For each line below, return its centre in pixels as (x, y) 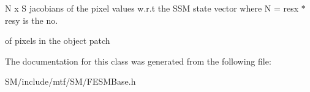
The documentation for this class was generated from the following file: (138, 61)
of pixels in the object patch (58, 41)
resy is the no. (32, 20)
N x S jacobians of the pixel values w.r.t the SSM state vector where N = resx (152, 8)
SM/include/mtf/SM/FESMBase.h (70, 81)
